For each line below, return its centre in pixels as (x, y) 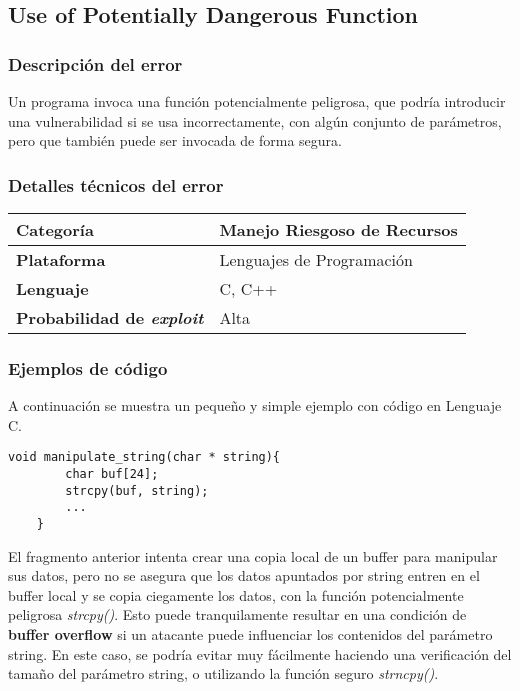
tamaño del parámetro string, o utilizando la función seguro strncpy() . (223, 673)
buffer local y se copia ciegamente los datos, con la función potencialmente (236, 594)
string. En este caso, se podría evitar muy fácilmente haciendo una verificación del (260, 653)
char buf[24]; (112, 474)
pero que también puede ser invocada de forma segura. (175, 140)
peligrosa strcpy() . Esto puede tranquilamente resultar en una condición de (237, 614)
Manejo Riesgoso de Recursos (338, 229)
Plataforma (61, 259)
